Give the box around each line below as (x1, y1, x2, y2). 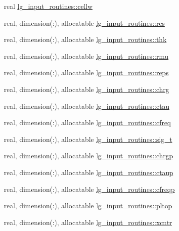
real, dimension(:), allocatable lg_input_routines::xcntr (4, 217, 172, 227)
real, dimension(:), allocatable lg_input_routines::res (4, 17, 165, 28)
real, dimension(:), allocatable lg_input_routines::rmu (4, 50, 169, 61)
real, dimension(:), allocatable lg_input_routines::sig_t (4, 134, 173, 144)
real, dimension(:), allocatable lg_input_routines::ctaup (4, 167, 174, 177)
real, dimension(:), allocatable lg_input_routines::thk (4, 34, 167, 45)
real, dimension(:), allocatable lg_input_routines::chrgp (4, 150, 173, 161)
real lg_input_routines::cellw (4, 1, 93, 11)
